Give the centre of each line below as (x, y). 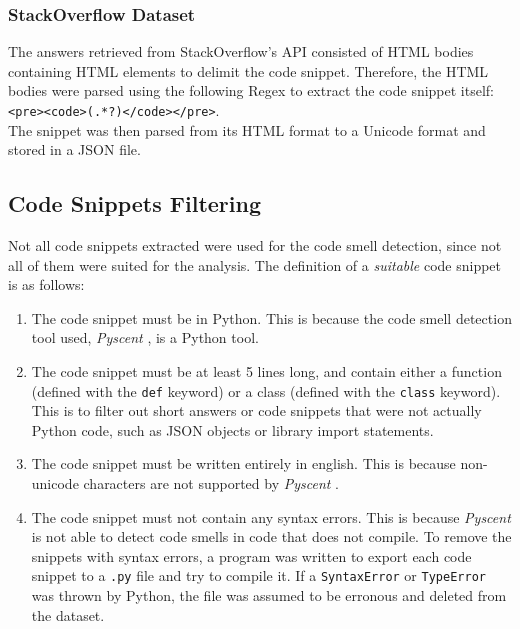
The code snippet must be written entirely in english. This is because (243, 463)
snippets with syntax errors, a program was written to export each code (251, 555)
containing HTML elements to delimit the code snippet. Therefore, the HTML (248, 70)
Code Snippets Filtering (135, 203)
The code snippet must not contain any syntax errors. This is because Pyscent (271, 516)
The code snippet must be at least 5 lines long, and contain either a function (266, 371)
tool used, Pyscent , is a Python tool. (145, 337)
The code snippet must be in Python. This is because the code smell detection (271, 317)
